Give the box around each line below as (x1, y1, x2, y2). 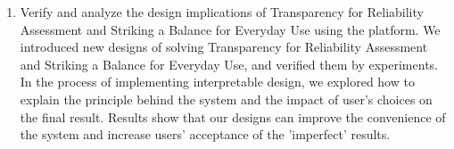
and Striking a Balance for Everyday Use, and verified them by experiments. (20, 54, 438, 73)
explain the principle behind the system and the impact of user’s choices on (20, 89, 433, 108)
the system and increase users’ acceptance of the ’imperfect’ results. (20, 125, 391, 144)
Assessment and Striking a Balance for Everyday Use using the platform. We (20, 20, 441, 38)
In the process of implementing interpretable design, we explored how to (20, 72, 415, 91)
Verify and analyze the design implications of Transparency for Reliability (20, 3, 424, 21)
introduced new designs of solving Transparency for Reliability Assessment (20, 37, 428, 56)
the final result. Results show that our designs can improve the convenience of (20, 107, 446, 126)
